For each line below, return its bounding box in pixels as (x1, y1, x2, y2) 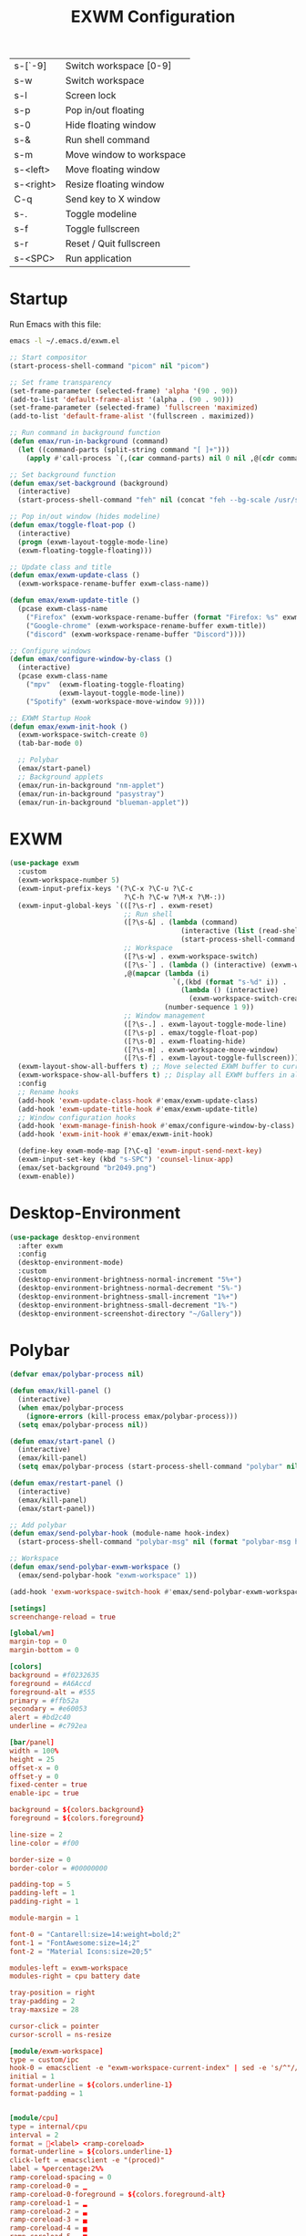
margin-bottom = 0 (9, 1646, 79, 1655)
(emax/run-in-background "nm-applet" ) (17, 781, 166, 790)
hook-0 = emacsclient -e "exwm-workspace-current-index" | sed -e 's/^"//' (9, 2064, 303, 2073)
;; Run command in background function (9, 429, 161, 438)
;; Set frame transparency (9, 378, 112, 387)
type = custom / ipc (9, 2055, 79, 2065)
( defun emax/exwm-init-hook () (9, 722, 128, 731)
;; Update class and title (9, 563, 112, 572)
